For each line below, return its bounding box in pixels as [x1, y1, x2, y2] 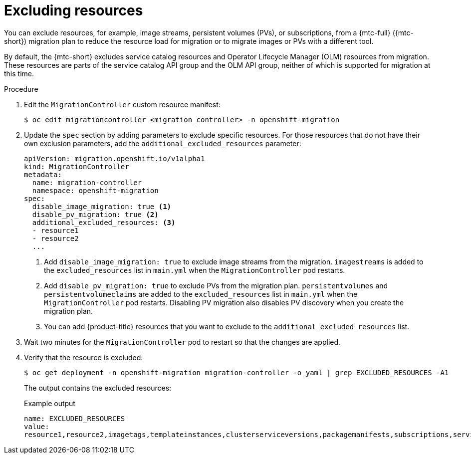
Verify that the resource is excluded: [24, 353, 143, 362]
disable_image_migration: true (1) [32, 202, 172, 211]
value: [24, 422, 49, 431]
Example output [24, 399, 75, 408]
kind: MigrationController [24, 162, 129, 171]
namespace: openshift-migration [32, 186, 159, 195]
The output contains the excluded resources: [24, 383, 172, 392]
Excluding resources [4, 2, 143, 19]
